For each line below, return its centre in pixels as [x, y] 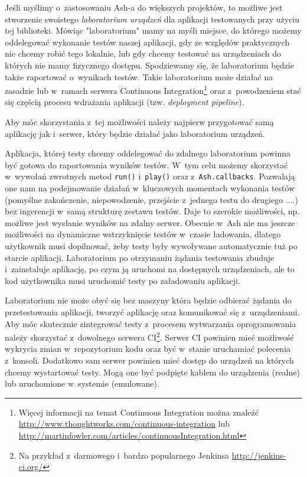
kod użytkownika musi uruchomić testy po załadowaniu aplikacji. [123, 280]
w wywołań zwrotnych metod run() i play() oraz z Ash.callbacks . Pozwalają [150, 176]
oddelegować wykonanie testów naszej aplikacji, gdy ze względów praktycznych [147, 42]
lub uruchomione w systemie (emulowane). [82, 383]
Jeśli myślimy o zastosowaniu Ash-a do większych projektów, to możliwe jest [144, 7]
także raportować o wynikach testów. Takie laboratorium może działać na [139, 76]
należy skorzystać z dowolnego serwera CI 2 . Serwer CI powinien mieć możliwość [149, 336]
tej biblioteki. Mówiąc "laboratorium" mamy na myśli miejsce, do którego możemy [153, 30]
